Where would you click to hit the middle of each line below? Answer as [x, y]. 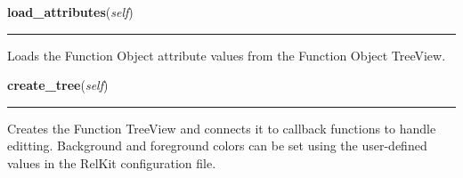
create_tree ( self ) [58, 85]
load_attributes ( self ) [70, 12]
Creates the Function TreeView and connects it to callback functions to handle [222, 128]
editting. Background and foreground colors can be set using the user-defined [217, 146]
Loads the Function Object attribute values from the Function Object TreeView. [227, 55]
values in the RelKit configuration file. [112, 162]
